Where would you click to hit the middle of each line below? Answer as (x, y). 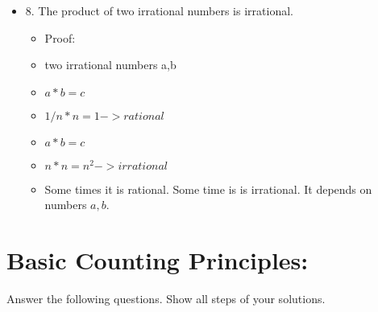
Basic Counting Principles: (158, 260)
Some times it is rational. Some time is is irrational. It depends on (208, 189)
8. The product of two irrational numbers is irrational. (159, 10)
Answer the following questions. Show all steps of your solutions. (166, 299)
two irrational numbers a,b (110, 65)
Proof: (60, 37)
